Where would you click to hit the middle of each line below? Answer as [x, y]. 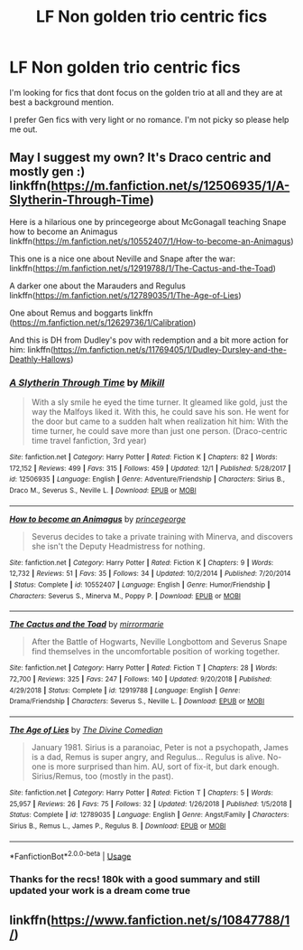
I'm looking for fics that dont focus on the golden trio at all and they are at [146, 92]
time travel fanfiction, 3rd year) [89, 441]
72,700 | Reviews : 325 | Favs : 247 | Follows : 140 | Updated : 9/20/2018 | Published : [141, 679]
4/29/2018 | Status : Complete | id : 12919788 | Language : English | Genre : [125, 690]
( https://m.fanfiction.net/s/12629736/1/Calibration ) [103, 322]
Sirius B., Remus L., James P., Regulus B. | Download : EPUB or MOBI [118, 826]
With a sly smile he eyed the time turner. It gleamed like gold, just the [160, 402]
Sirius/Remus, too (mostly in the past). [102, 776]
